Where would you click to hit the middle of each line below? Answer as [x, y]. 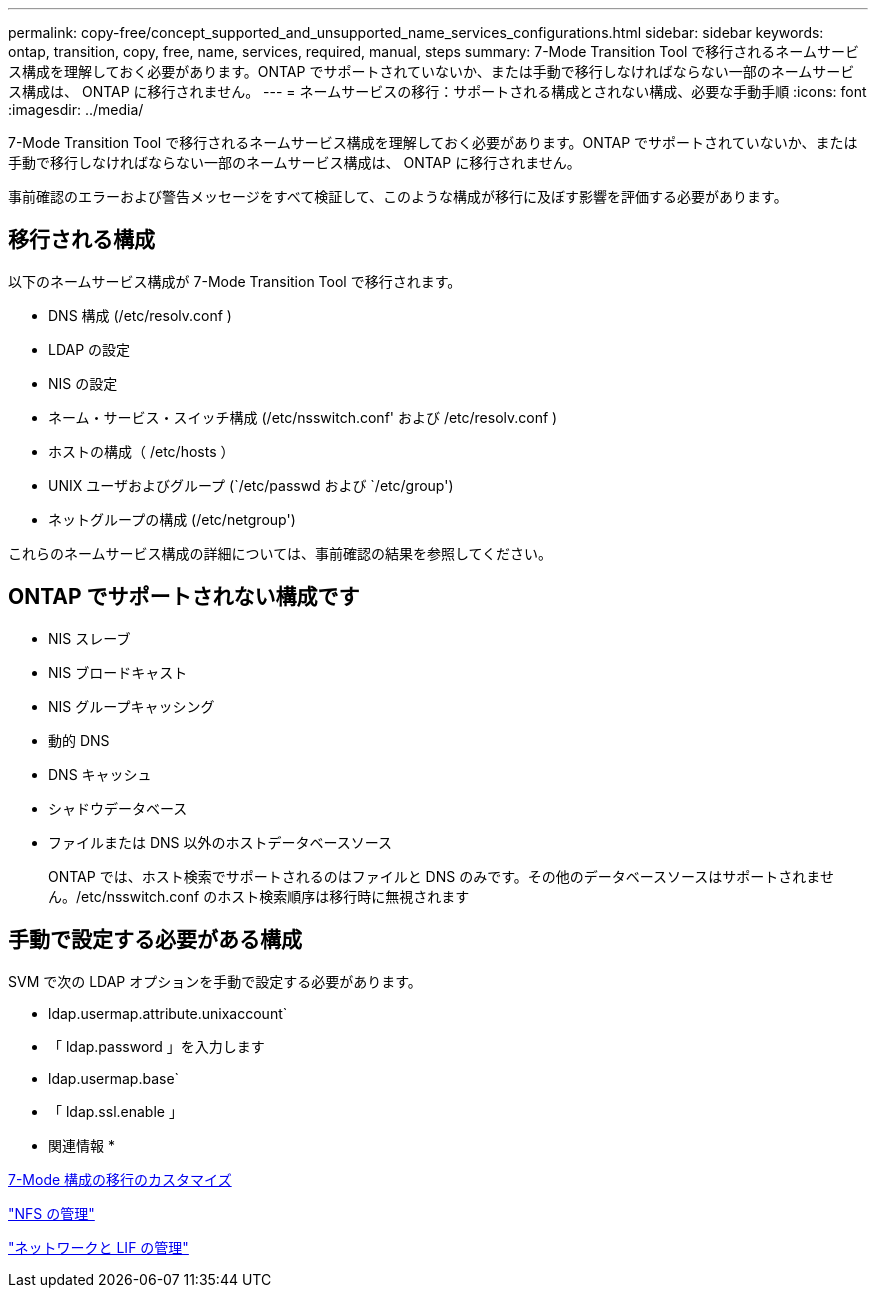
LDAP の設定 [89, 349]
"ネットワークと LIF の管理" [98, 1247]
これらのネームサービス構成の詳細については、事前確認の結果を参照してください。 [280, 553]
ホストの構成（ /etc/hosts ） [141, 451]
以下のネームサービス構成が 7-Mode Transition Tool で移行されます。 [235, 281]
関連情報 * [81, 1145]
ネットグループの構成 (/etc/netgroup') [172, 519]
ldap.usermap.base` [114, 1078]
